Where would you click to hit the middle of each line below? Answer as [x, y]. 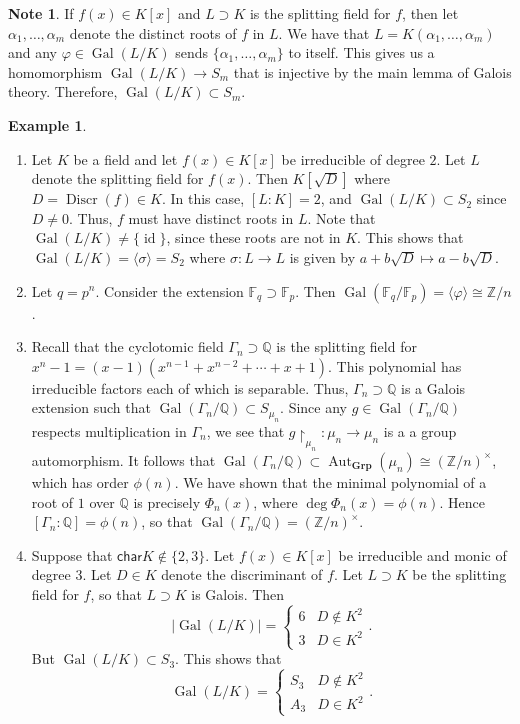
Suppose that [72, 554]
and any [33, 52]
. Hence [462, 501]
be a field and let [125, 158]
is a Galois [433, 387]
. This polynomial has [395, 365]
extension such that [91, 407]
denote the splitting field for [117, 178]
